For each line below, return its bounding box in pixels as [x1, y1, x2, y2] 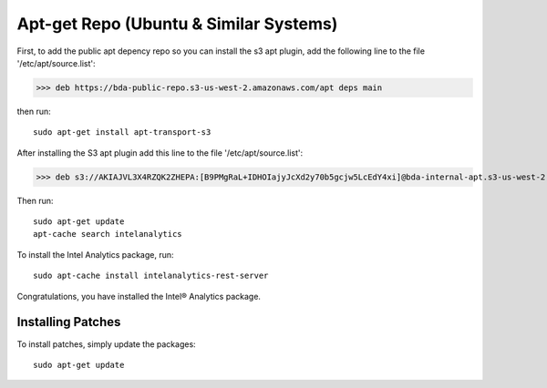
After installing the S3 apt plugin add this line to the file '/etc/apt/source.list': [16, 147, 304, 158]
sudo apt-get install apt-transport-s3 [33, 128, 212, 138]
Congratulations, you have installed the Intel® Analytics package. [16, 291, 262, 301]
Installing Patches [16, 314, 121, 330]
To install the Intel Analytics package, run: [16, 249, 174, 260]
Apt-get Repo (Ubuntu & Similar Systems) [16, 14, 338, 34]
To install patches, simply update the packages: [16, 338, 196, 350]
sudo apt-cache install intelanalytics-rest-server [33, 271, 269, 281]
